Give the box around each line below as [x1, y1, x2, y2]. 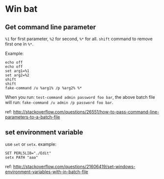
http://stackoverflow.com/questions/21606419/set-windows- [13, 163, 136, 169]
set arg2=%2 [5, 73, 29, 78]
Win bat [5, 3, 38, 15]
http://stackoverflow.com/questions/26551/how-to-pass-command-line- [13, 109, 160, 114]
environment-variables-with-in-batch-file [5, 169, 89, 175]
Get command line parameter [5, 23, 96, 31]
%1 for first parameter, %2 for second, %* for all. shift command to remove [5, 36, 153, 42]
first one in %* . [5, 41, 34, 47]
